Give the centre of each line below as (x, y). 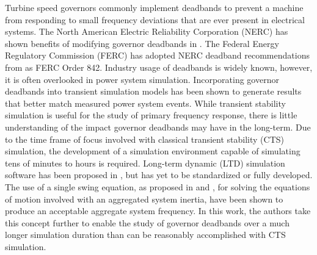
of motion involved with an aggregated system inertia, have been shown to (144, 199)
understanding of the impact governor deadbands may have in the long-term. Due (158, 127)
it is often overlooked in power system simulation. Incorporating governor (142, 79)
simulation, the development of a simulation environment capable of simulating (153, 151)
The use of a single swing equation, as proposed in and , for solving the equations (158, 186)
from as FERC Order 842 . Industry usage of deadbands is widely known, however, (159, 67)
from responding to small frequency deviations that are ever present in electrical (155, 19)
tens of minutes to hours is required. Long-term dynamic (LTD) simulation (145, 163)
